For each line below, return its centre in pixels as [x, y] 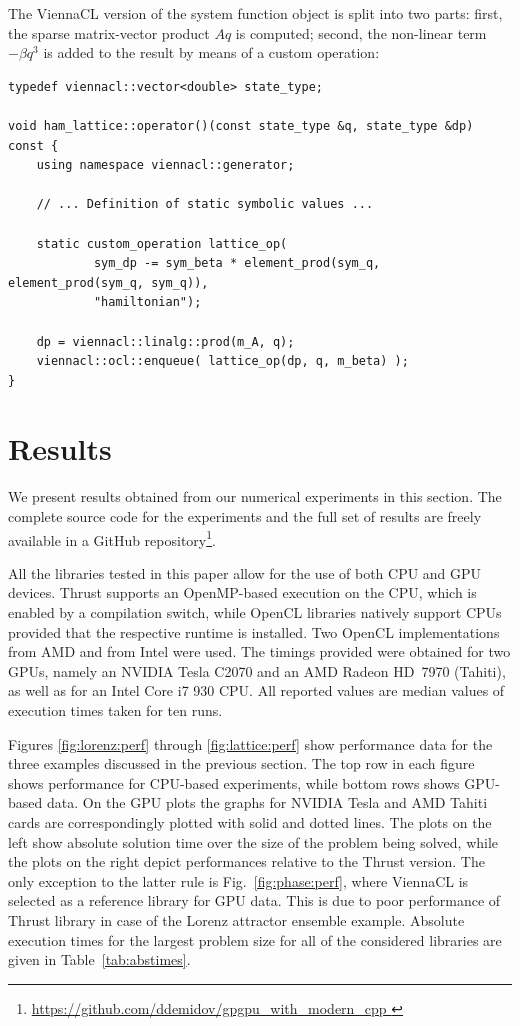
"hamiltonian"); [147, 302]
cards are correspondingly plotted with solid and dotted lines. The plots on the [250, 821]
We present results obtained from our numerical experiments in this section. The [255, 496]
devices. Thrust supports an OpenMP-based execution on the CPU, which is [242, 592]
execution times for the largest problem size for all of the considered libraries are [255, 939]
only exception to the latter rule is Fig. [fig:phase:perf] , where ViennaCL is [238, 880]
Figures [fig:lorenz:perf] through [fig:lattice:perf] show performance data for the [250, 743]
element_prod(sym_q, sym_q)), [108, 282]
